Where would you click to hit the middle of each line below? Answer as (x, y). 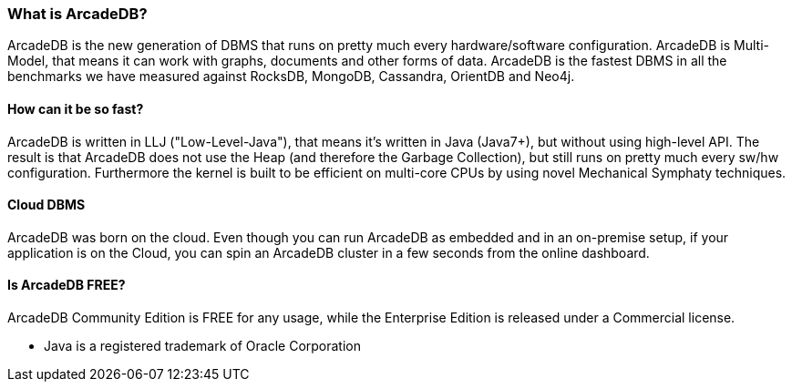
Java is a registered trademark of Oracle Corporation (203, 346)
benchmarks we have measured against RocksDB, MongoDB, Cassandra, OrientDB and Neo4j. (291, 77)
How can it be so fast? (76, 108)
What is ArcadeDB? (77, 14)
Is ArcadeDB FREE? (67, 285)
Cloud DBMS (46, 205)
